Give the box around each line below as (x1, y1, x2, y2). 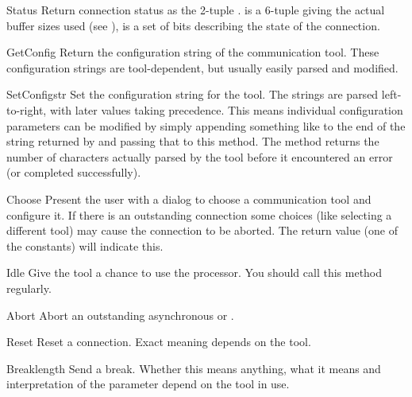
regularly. (6, 279, 52, 296)
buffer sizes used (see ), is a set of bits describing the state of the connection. (6, 17, 380, 33)
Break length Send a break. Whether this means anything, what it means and (6, 360, 381, 376)
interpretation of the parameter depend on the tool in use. (6, 376, 290, 392)
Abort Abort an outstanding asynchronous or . (6, 306, 234, 323)
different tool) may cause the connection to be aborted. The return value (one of (6, 222, 398, 239)
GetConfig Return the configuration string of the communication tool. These (6, 44, 379, 60)
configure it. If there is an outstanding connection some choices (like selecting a (6, 206, 392, 223)
